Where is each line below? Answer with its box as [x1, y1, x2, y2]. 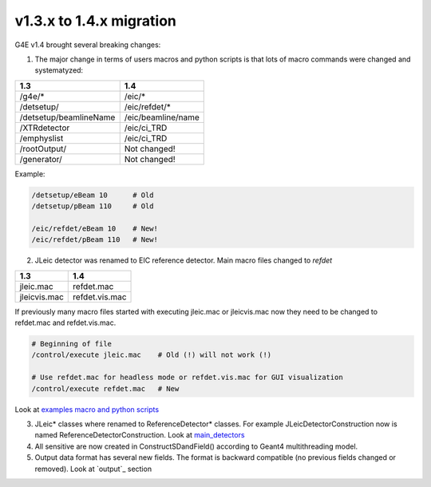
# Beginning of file [31, 339, 112, 349]
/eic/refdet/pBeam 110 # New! [31, 236, 159, 244]
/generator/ [19, 153, 63, 164]
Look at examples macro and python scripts [14, 404, 160, 414]
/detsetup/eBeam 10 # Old [31, 190, 155, 200]
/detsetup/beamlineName [19, 112, 116, 123]
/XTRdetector [19, 122, 70, 133]
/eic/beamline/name [124, 112, 200, 123]
